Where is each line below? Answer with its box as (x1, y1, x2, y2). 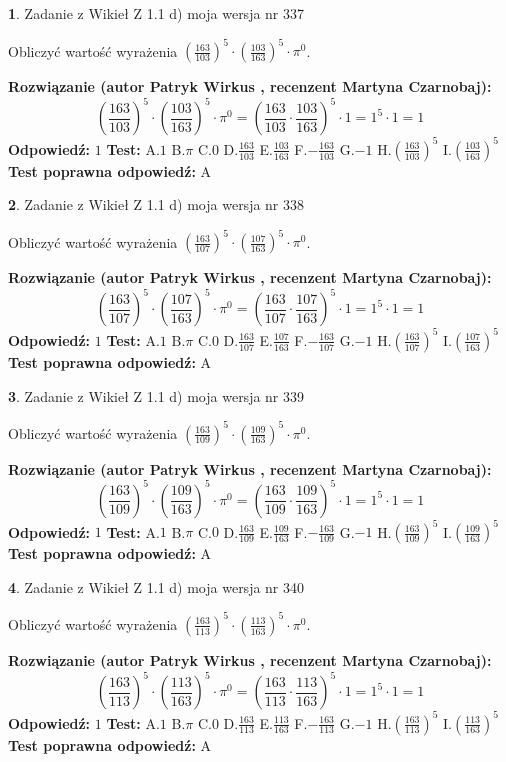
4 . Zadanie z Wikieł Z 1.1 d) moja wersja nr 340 (8, 576, 305, 597)
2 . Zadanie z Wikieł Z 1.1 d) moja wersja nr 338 (8, 194, 305, 215)
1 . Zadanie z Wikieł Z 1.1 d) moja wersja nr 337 (8, 3, 305, 23)
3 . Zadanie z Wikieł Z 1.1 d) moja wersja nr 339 (8, 385, 305, 406)
